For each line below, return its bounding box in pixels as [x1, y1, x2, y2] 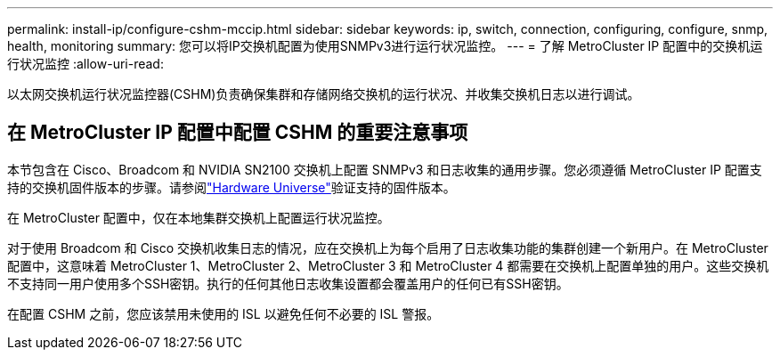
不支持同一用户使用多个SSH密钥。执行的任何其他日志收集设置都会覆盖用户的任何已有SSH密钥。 [7, 275, 569, 291]
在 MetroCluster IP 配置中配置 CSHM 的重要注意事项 [7, 121, 468, 144]
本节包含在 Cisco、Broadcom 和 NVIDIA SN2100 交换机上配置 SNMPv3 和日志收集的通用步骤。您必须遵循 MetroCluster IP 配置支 [7, 161, 762, 177]
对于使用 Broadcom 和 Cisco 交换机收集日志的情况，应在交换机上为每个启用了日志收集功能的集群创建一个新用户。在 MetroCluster [7, 239, 768, 256]
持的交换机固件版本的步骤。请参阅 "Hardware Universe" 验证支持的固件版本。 [7, 179, 456, 195]
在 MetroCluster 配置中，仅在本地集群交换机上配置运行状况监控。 [7, 209, 390, 225]
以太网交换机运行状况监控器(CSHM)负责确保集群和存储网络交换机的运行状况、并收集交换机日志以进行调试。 [7, 86, 640, 101]
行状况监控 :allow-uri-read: [7, 56, 164, 71]
